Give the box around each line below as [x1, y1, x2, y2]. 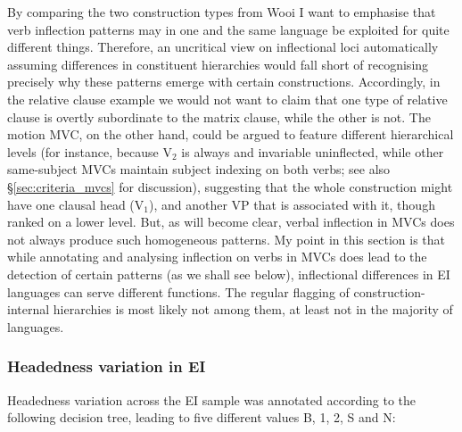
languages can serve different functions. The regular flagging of [7, 282, 350, 301]
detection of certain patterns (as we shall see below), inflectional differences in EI [7, 264, 450, 283]
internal [7, 300, 50, 319]
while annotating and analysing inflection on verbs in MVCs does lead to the [7, 247, 427, 266]
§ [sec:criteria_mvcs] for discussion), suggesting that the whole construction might [7, 177, 453, 195]
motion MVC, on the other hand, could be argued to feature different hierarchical [7, 125, 454, 144]
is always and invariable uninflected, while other [181, 142, 444, 161]
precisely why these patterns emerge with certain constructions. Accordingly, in [7, 72, 441, 91]
